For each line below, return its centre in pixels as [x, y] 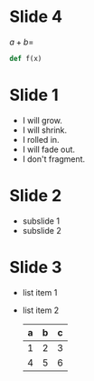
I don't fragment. [54, 159]
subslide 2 [42, 230]
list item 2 [41, 310]
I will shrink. [45, 130]
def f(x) [26, 58]
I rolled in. [41, 139]
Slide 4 [36, 17]
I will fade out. [48, 149]
